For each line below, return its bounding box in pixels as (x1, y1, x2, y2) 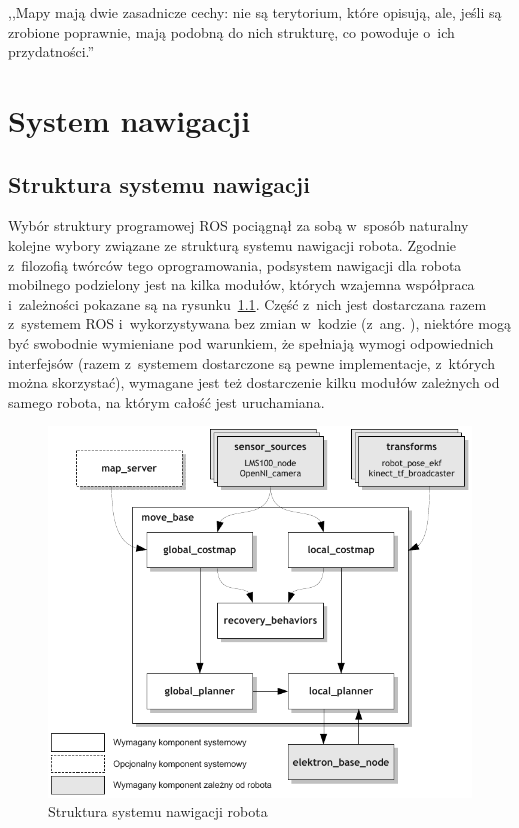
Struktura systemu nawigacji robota (48, 801, 268, 822)
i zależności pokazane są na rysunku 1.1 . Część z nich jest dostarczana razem (8, 293, 487, 314)
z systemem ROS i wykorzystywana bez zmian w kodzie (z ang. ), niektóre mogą (8, 313, 511, 334)
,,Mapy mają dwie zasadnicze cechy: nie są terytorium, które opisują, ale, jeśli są (8, 2, 502, 22)
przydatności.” (8, 41, 95, 62)
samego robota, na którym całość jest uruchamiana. (8, 391, 325, 412)
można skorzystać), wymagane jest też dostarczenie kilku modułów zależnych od (8, 372, 500, 393)
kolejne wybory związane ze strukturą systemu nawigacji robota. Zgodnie (8, 234, 456, 255)
